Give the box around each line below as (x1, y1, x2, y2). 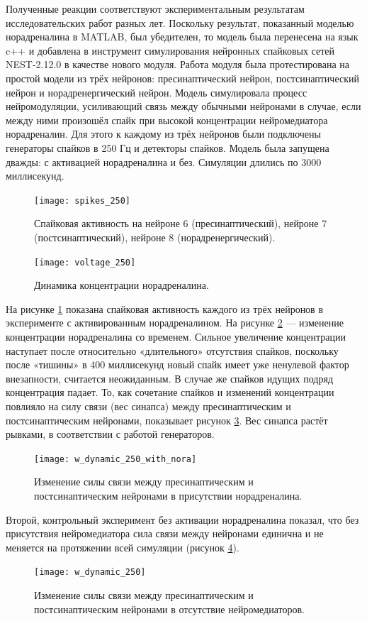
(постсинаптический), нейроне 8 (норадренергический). (34, 229, 276, 244)
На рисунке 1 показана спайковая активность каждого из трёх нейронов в (6, 301, 324, 316)
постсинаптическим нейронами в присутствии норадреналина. (34, 488, 303, 502)
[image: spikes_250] (34, 195, 131, 206)
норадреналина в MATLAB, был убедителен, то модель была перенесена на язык (6, 29, 358, 44)
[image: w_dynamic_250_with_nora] (34, 454, 197, 464)
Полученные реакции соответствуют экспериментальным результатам (6, 1, 305, 16)
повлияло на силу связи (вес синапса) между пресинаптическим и (6, 398, 291, 413)
